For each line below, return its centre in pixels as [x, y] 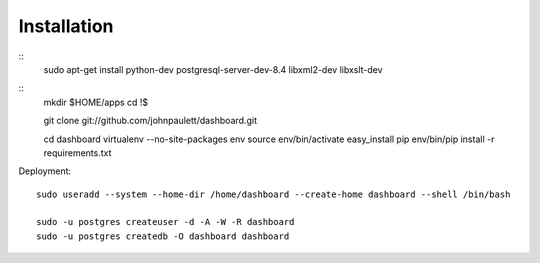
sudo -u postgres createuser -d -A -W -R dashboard [165, 222]
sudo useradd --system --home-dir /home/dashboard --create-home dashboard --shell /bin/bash [273, 194]
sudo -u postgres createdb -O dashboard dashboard [163, 236]
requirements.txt [77, 152]
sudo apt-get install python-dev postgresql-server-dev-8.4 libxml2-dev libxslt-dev [213, 69]
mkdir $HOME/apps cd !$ [96, 102]
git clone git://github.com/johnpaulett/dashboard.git [150, 121]
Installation [66, 26]
